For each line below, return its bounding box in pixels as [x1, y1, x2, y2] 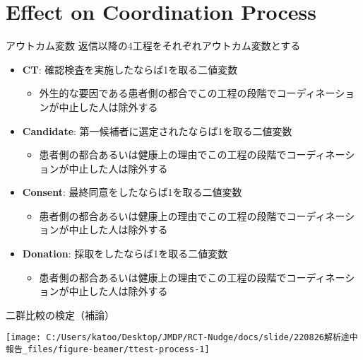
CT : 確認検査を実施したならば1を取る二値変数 [22, 62, 238, 76]
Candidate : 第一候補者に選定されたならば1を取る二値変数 [22, 123, 292, 138]
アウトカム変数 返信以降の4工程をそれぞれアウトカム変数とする [6, 38, 301, 53]
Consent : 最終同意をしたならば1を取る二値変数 [22, 185, 242, 199]
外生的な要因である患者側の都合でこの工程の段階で [39, 86, 277, 100]
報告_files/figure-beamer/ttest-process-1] [6, 344, 210, 355]
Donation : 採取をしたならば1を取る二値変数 [22, 246, 228, 261]
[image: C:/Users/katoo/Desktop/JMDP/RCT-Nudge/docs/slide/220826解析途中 [6, 332, 358, 343]
